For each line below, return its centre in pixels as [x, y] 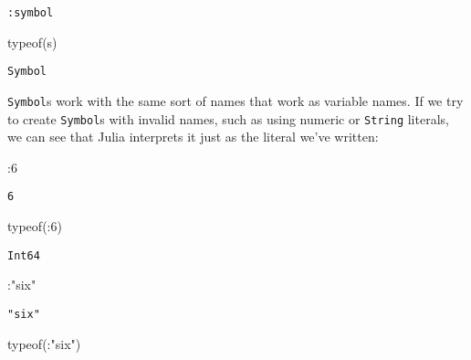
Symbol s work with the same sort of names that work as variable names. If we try [235, 100]
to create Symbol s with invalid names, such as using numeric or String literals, [228, 118]
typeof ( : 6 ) [35, 226]
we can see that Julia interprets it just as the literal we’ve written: [193, 137]
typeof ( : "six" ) [44, 343]
